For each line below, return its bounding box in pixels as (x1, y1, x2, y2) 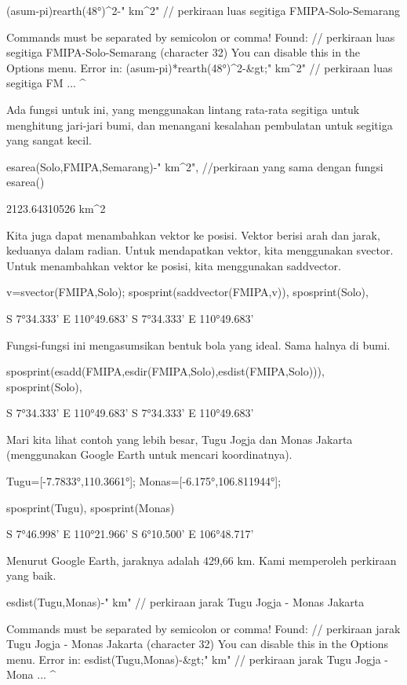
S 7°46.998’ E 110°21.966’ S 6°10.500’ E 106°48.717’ (6, 526, 254, 542)
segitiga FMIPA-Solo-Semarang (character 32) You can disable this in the (6, 44, 361, 60)
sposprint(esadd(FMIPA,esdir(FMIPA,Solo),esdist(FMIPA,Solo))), (6, 363, 325, 379)
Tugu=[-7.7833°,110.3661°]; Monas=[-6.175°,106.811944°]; (6, 473, 282, 489)
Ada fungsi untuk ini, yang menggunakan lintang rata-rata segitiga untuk (6, 101, 360, 117)
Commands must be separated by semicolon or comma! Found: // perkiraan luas (6, 28, 395, 45)
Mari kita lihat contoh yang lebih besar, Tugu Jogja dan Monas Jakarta (6, 430, 353, 447)
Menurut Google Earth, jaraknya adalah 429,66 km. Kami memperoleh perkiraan (6, 551, 397, 568)
